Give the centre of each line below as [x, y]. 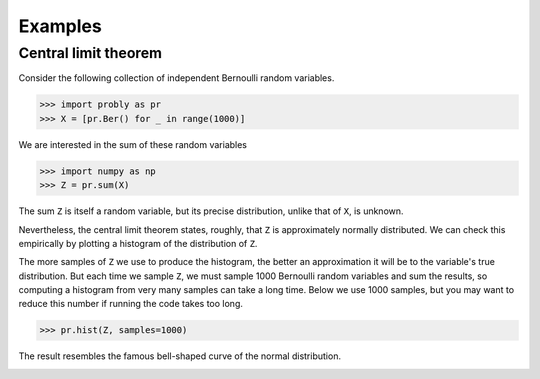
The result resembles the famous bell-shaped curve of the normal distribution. [180, 356]
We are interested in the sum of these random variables [133, 144]
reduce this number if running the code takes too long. [131, 304]
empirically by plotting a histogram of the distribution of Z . [138, 243]
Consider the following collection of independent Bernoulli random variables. [176, 78]
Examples [60, 26]
